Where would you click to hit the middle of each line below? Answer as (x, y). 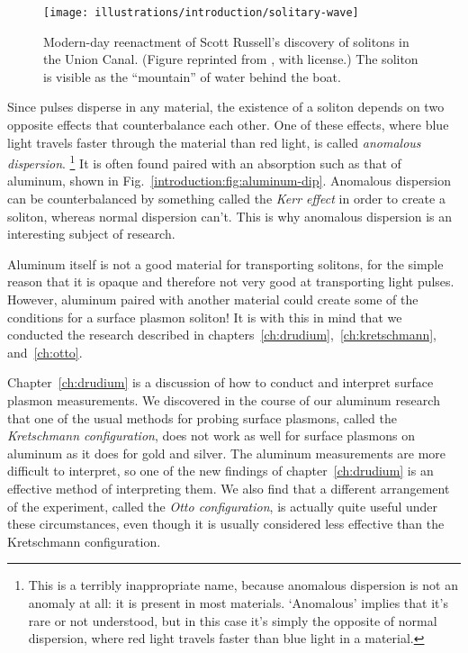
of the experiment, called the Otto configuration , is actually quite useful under (223, 506)
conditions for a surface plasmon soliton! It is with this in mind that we (205, 317)
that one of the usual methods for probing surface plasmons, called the (202, 417)
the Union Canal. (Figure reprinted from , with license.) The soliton (231, 59)
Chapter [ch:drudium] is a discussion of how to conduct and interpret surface (220, 382)
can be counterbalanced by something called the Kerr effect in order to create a (226, 199)
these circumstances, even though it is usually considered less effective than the (226, 524)
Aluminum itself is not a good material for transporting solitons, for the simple (225, 263)
